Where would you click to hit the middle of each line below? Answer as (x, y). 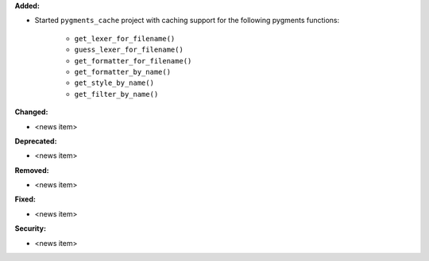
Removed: (32, 170)
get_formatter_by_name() (122, 72)
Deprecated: (36, 141)
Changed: (31, 112)
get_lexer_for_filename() (125, 38)
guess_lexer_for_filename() (129, 50)
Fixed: (25, 199)
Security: (31, 228)
